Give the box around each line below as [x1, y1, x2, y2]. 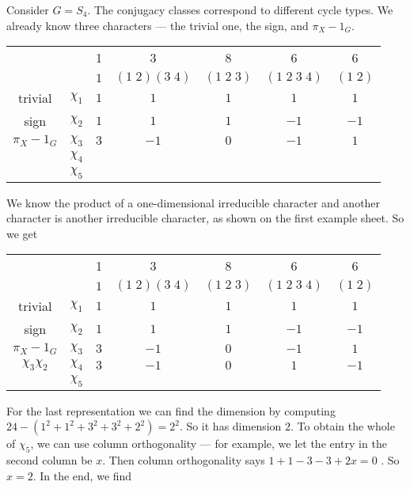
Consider [6, 2, 49, 17]
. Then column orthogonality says [102, 451, 265, 468]
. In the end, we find [32, 467, 132, 483]
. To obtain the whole [290, 418, 395, 434]
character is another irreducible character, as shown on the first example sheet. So [6, 210, 404, 226]
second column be [6, 451, 93, 468]
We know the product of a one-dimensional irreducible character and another [6, 194, 381, 210]
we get [6, 225, 38, 241]
